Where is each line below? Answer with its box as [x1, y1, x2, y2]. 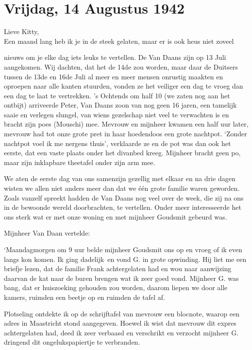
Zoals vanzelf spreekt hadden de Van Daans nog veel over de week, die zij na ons [4, 192, 244, 203]
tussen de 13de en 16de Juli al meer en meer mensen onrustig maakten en [4, 71, 223, 81]
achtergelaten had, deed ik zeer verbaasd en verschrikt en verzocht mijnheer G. [4, 327, 239, 337]
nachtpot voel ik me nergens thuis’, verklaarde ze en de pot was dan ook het [4, 138, 231, 148]
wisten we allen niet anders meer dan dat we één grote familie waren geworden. [4, 183, 240, 193]
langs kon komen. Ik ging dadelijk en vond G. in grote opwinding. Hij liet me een [4, 254, 247, 264]
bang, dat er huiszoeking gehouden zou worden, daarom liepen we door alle [4, 282, 228, 293]
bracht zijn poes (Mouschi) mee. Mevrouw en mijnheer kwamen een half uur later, [4, 119, 249, 129]
